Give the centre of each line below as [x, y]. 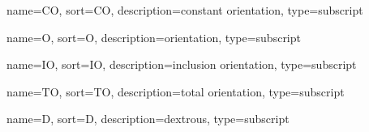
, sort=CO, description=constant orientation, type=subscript [211, 10]
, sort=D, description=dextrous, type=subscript [170, 119]
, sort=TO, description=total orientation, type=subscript [202, 91]
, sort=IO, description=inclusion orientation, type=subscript [206, 64]
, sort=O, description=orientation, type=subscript [176, 37]
